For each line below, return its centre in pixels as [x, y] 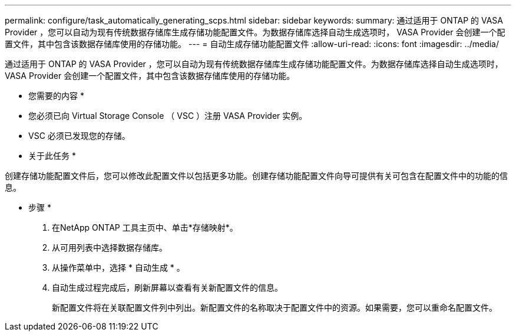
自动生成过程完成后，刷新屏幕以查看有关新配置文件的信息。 [167, 287]
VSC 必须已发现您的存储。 [79, 136]
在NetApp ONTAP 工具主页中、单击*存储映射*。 [145, 227]
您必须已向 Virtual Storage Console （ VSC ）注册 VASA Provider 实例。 [168, 116]
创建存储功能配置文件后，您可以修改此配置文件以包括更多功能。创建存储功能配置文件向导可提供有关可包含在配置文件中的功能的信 [256, 176]
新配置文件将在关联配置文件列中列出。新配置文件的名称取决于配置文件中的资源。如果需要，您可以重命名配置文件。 [274, 307]
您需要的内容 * [56, 96]
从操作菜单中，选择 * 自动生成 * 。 [118, 267]
